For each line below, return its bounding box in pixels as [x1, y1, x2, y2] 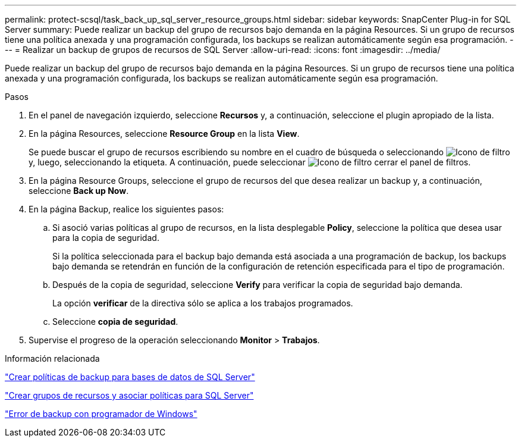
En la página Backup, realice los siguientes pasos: [29, 204, 224, 214]
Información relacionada [5, 353, 100, 363]
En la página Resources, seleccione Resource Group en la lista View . [29, 128, 300, 139]
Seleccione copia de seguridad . [52, 316, 178, 327]
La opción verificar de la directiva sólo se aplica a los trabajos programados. [52, 298, 353, 308]
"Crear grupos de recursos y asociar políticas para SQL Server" [5, 390, 254, 400]
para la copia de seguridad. [52, 233, 159, 243]
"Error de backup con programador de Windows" [5, 409, 197, 419]
